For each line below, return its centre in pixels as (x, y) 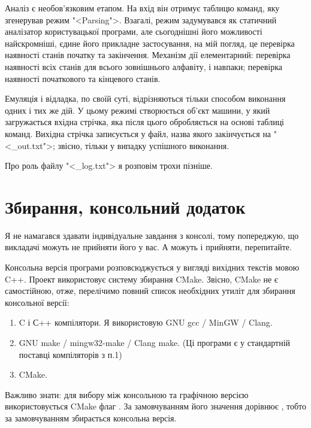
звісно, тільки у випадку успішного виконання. (144, 145)
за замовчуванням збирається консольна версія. (91, 418)
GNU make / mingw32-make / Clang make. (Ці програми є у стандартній (155, 342)
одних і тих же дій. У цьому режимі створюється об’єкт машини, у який (138, 110)
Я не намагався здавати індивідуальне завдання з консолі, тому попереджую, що (152, 235)
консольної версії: (37, 302)
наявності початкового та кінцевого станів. (83, 78)
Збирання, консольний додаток (125, 206)
